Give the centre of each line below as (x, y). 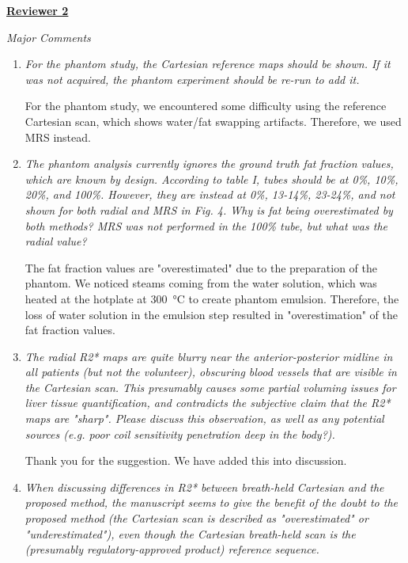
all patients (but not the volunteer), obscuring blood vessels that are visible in (211, 372)
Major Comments (49, 37)
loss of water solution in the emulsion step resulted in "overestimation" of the (211, 314)
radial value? (56, 241)
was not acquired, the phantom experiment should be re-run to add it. (192, 79)
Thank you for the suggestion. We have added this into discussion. (186, 460)
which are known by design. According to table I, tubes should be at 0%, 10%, (212, 179)
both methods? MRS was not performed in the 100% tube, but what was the (206, 225)
